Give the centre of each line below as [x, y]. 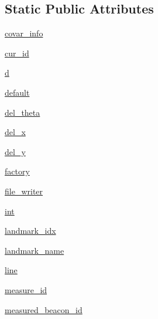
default [17, 92]
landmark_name [35, 250]
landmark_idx [30, 231]
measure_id [26, 289]
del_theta [23, 112]
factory [17, 171]
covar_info [24, 33]
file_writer [24, 191]
